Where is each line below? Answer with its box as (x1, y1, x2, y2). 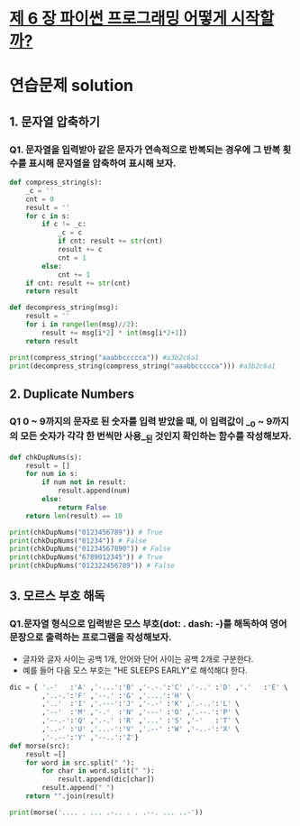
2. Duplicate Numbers (9, 386, 135, 401)
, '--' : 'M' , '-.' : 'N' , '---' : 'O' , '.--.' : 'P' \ (41, 708, 241, 717)
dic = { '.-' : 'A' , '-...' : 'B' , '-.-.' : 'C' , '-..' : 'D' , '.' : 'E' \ (9, 683, 288, 692)
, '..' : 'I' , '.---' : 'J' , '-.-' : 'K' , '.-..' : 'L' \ (41, 700, 241, 709)
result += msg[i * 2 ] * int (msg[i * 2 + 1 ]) (41, 328, 187, 337)
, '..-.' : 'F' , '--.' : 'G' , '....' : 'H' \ (41, 691, 192, 700)
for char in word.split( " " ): (41, 766, 155, 776)
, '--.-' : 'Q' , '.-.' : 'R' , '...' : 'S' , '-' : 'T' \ (41, 716, 241, 726)
